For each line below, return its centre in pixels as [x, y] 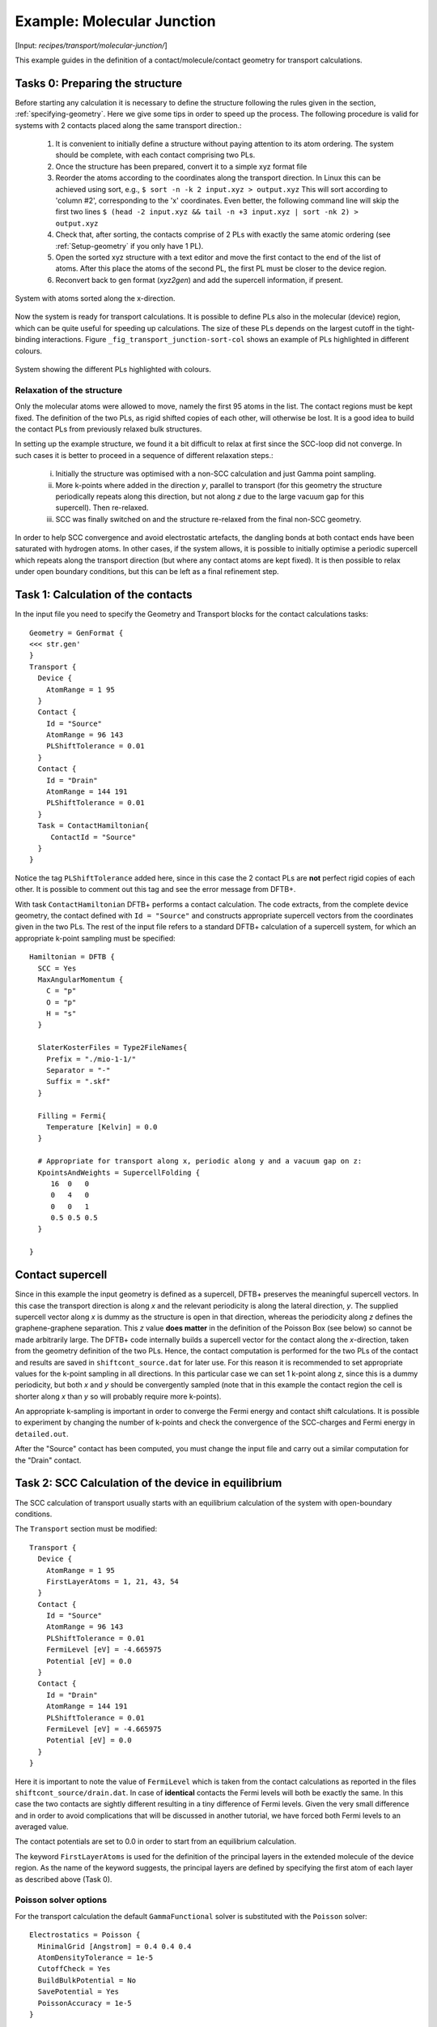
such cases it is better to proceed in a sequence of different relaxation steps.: [144, 455]
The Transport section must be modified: [86, 1529]
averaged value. [42, 1827]
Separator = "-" [78, 1071]
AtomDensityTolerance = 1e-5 [95, 1957]
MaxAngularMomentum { [81, 979]
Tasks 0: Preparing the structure [98, 83]
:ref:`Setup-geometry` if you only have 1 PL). [129, 246]
